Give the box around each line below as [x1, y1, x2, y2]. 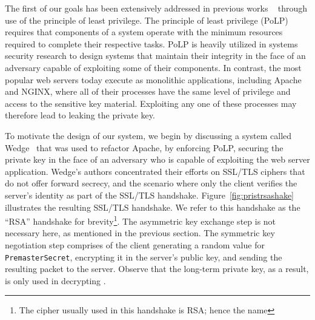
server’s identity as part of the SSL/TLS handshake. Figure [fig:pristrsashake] [5, 188, 294, 201]
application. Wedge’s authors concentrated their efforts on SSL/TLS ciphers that [5, 165, 305, 177]
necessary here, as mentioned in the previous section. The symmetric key [5, 226, 275, 239]
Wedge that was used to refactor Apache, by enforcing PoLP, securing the [5, 141, 283, 154]
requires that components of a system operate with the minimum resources [5, 26, 283, 38]
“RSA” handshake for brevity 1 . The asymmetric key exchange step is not [5, 213, 276, 227]
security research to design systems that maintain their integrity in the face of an [5, 49, 306, 62]
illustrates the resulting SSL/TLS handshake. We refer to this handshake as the [5, 200, 300, 213]
